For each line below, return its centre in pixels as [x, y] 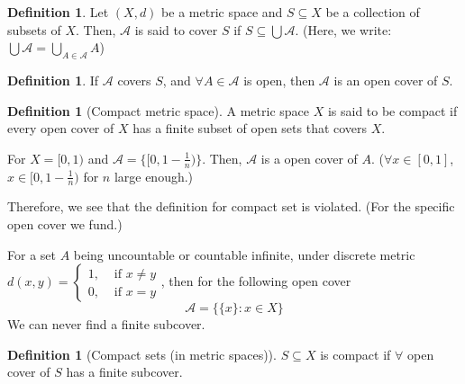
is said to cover [176, 29]
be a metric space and [222, 12]
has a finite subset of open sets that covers [250, 128]
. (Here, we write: [343, 29]
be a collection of [373, 12]
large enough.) [154, 176]
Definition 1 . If [53, 80]
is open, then [279, 80]
